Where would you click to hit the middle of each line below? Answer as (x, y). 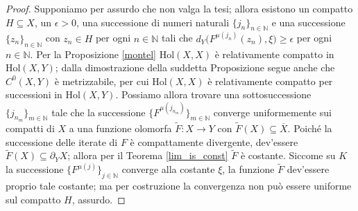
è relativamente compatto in (274, 54)
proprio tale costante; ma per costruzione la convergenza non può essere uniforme (179, 186)
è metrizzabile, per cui (102, 81)
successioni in (34, 94)
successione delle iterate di (62, 141)
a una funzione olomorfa (120, 128)
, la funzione (248, 169)
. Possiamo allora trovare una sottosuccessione (213, 94)
